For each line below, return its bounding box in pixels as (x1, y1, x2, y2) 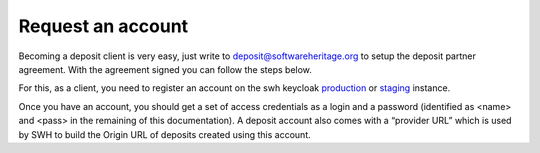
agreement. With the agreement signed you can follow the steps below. (18, 63, 312, 75)
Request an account (18, 15, 189, 37)
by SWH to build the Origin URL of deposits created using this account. (18, 128, 311, 140)
